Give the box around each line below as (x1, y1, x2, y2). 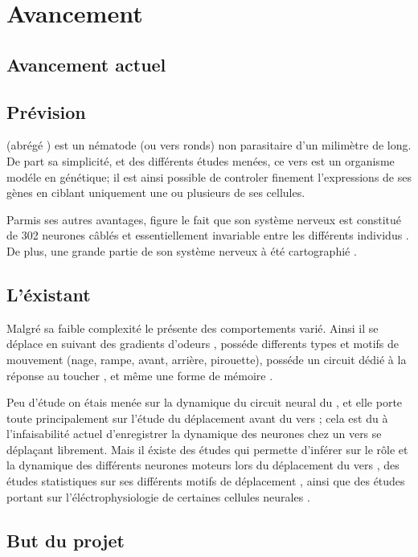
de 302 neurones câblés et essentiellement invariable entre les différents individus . (6, 227, 409, 244)
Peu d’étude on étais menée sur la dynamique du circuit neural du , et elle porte (6, 394, 403, 411)
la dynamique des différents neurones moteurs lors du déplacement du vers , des (6, 457, 400, 473)
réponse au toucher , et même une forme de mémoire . (6, 367, 273, 383)
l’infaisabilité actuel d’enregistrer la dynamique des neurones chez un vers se (6, 425, 382, 442)
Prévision (6, 99, 86, 124)
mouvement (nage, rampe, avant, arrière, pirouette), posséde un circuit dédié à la (6, 350, 407, 367)
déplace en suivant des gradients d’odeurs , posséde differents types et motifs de (6, 335, 400, 352)
